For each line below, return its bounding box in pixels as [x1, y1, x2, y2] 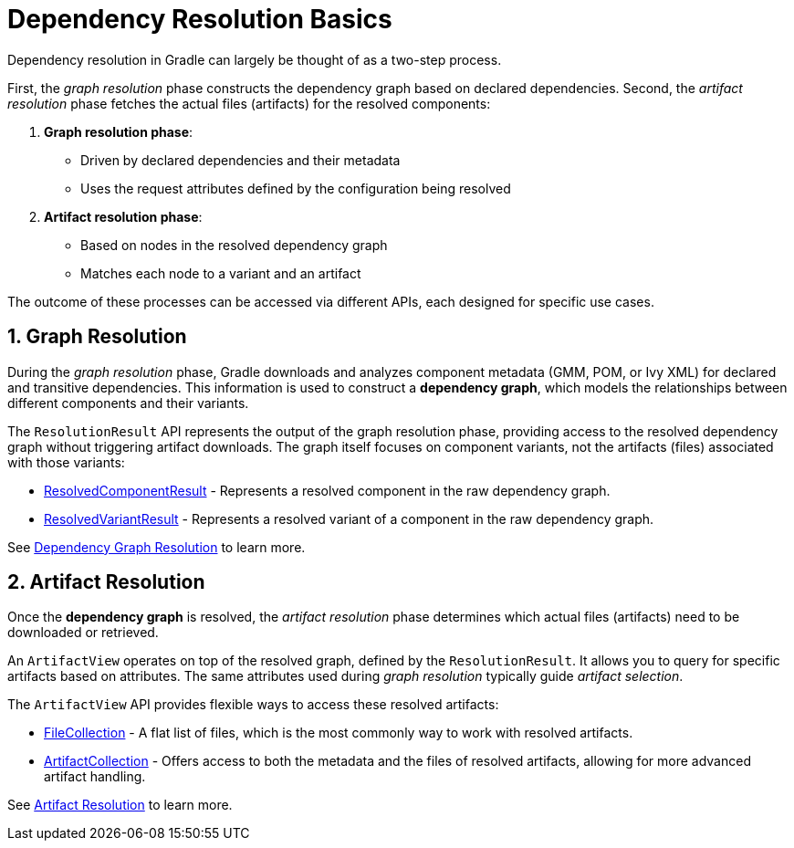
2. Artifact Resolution [7, 571, 205, 594]
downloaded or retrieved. [7, 624, 159, 641]
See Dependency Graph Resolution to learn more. [7, 539, 306, 555]
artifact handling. [44, 769, 146, 785]
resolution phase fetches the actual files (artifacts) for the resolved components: [7, 95, 491, 111]
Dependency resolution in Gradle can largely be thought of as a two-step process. [7, 51, 502, 68]
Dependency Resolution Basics [7, 4, 392, 35]
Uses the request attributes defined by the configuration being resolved [80, 180, 511, 196]
